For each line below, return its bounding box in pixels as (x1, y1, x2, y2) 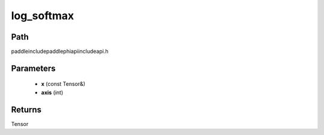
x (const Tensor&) (41, 80, 86, 88)
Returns (11, 104, 42, 115)
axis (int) (41, 89, 64, 96)
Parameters (11, 63, 56, 73)
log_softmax (11, 9, 74, 22)
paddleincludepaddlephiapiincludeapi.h (11, 48, 109, 55)
